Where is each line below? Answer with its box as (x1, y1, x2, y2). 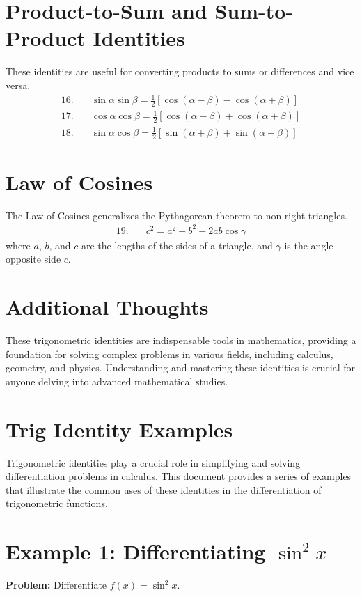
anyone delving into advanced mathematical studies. (6, 373, 228, 388)
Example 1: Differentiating (6, 537, 266, 566)
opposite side (6, 251, 61, 266)
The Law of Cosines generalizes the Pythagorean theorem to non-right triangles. (6, 208, 347, 222)
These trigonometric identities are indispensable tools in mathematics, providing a (6, 333, 356, 348)
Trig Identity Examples (6, 414, 233, 443)
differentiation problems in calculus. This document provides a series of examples (6, 469, 352, 483)
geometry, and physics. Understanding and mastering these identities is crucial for (6, 360, 356, 375)
